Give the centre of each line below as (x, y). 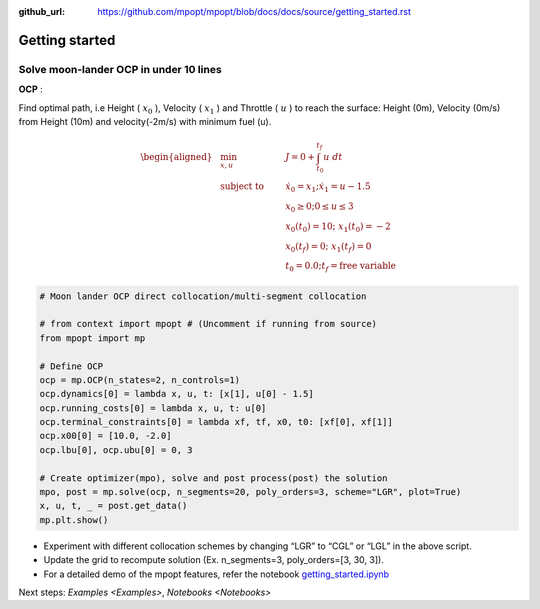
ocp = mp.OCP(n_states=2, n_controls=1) (139, 379)
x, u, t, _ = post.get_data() (113, 506)
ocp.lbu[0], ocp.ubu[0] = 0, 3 (116, 449)
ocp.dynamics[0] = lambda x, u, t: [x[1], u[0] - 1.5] (176, 394)
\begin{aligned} (176, 157)
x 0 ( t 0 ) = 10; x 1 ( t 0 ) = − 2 (338, 227)
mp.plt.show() (74, 519)
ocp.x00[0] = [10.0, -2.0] (105, 436)
